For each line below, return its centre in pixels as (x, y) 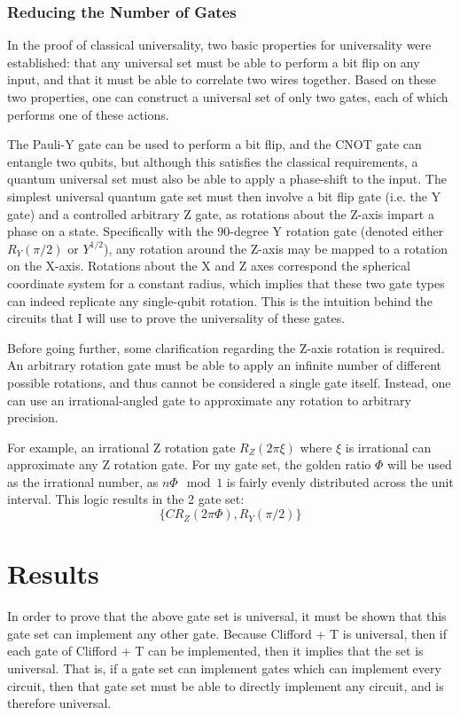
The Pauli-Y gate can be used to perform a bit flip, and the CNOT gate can (214, 144)
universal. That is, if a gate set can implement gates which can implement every (224, 668)
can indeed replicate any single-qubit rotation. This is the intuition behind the (220, 300)
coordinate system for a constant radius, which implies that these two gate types (226, 283)
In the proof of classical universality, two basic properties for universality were (219, 45)
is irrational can (388, 447)
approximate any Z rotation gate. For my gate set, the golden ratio (189, 464)
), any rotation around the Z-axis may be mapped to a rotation (276, 248)
